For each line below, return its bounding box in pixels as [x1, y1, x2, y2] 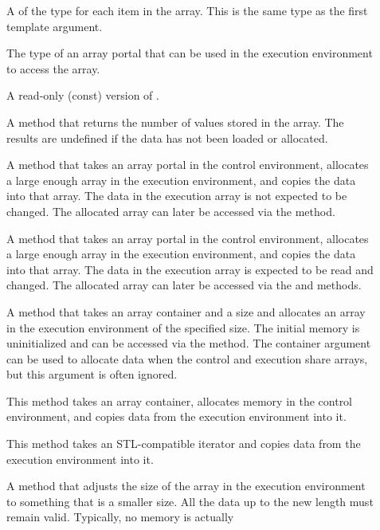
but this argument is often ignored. [6, 366, 178, 383]
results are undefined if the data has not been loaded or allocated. [6, 129, 328, 146]
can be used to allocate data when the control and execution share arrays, [6, 350, 368, 367]
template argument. [6, 18, 103, 34]
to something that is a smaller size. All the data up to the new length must [6, 493, 374, 509]
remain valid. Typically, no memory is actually [6, 508, 234, 525]
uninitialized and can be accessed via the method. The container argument [6, 335, 371, 351]
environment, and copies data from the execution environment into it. [6, 408, 347, 425]
